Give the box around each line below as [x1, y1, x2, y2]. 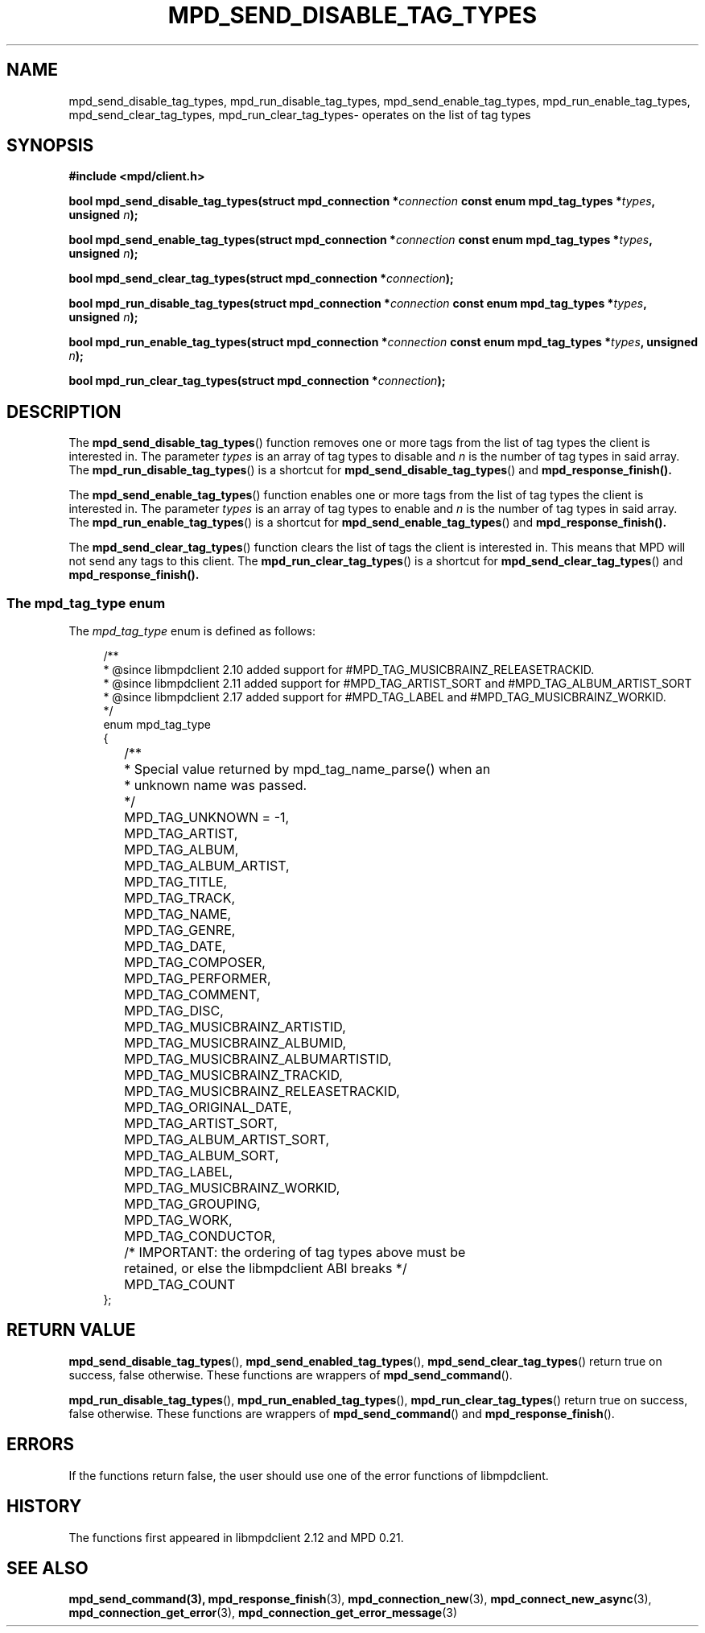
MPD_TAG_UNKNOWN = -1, [124, 809, 290, 826]
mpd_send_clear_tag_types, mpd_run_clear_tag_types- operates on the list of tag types [68, 107, 531, 122]
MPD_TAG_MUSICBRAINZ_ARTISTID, [124, 1019, 346, 1036]
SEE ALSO [6, 1557, 89, 1578]
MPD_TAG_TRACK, [124, 890, 236, 907]
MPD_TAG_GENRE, [124, 922, 236, 939]
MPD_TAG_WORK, [124, 1212, 233, 1229]
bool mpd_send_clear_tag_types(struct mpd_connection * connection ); [68, 271, 454, 286]
